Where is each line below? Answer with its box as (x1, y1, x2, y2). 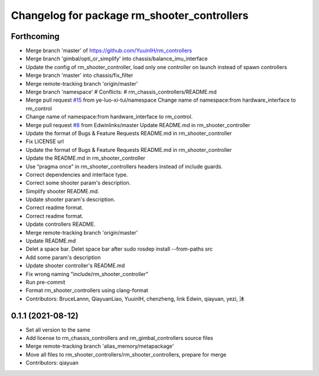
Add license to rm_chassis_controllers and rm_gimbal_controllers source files (25, 335, 213, 342)
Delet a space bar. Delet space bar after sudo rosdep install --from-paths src (25, 245, 213, 252)
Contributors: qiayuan (25, 359, 79, 367)
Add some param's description (25, 254, 101, 261)
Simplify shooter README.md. (25, 187, 100, 195)
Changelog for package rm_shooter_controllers (11, 9, 249, 22)
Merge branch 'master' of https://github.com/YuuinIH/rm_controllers (25, 47, 192, 54)
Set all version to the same (25, 326, 91, 333)
